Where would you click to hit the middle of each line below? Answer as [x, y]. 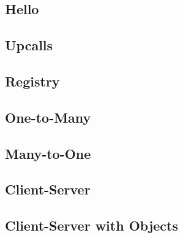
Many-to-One [48, 153]
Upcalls [29, 45]
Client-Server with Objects [91, 225]
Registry [32, 81]
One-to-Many [48, 117]
